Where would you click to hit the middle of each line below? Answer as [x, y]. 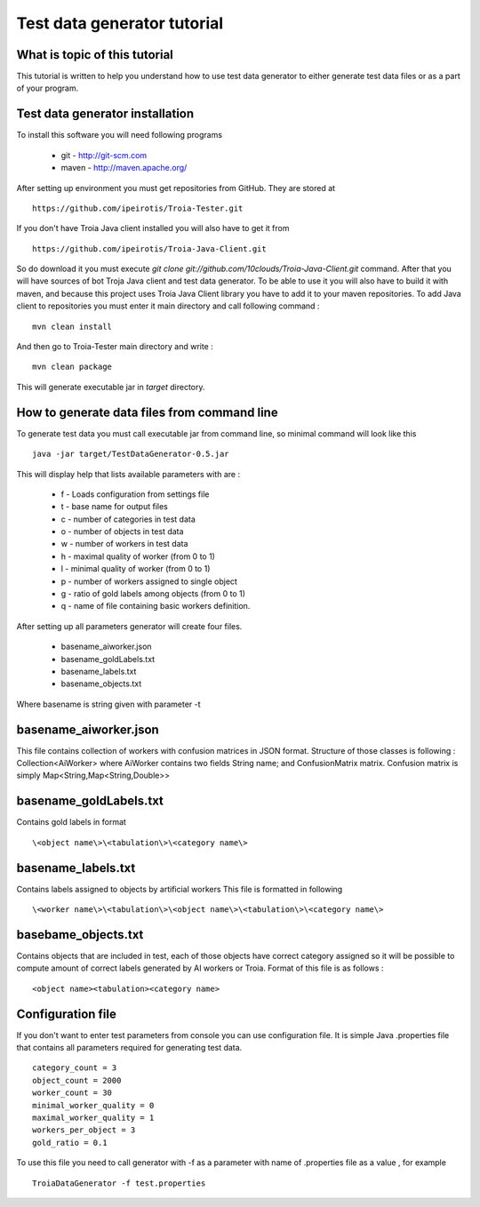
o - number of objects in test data [122, 532]
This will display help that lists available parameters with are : [128, 474]
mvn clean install [72, 326]
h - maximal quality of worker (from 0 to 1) [138, 556]
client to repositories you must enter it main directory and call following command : [168, 306]
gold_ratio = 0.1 [70, 1143]
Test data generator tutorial [120, 23]
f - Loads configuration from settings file [135, 494]
